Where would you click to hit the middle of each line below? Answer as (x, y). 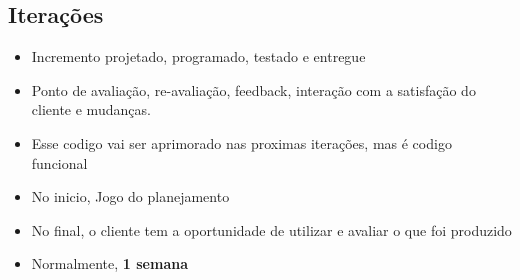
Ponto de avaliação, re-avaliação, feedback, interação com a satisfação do (253, 89)
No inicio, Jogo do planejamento (130, 196)
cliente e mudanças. (91, 109)
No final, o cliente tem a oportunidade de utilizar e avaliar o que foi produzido (271, 229)
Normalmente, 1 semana (109, 263)
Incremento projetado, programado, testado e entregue (198, 56)
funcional (59, 162)
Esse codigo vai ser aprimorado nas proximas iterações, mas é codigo (241, 142)
